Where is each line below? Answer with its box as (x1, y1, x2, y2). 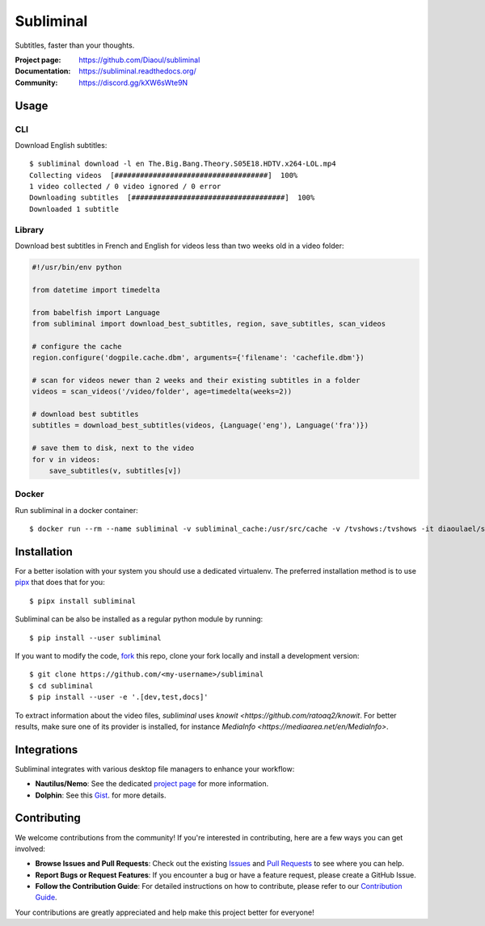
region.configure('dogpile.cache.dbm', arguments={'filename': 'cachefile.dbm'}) (32, 353, 365, 363)
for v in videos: (32, 455, 101, 464)
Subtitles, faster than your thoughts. (15, 40, 135, 50)
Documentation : (15, 66, 71, 76)
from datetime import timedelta (32, 285, 161, 294)
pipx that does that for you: (15, 578, 105, 587)
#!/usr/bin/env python (32, 263, 122, 271)
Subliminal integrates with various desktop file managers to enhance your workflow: (15, 764, 295, 773)
